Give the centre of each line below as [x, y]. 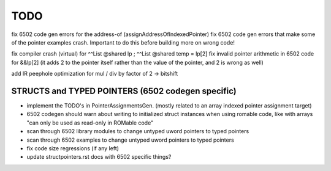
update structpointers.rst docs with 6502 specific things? [99, 157]
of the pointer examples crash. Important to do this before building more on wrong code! [123, 42]
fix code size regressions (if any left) [73, 148]
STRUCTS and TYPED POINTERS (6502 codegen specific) [124, 91]
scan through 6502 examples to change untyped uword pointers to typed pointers [130, 140]
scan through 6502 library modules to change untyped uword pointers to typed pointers [138, 131]
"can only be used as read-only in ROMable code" [90, 123]
